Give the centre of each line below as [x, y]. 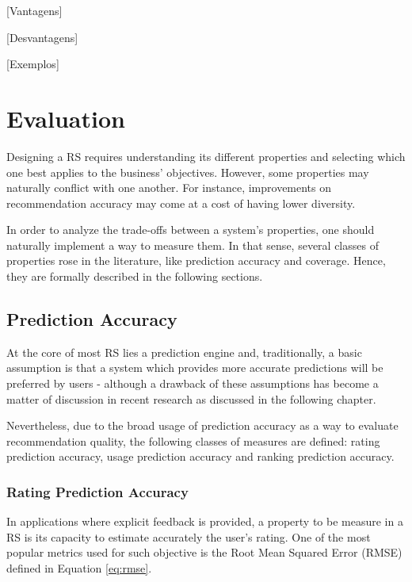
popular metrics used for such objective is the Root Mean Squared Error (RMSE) [204, 552]
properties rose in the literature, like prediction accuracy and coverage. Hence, [196, 260]
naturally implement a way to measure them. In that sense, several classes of [193, 245]
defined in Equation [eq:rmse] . [79, 568]
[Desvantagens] [42, 37]
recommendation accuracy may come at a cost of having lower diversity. [181, 203]
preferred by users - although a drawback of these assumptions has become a [193, 383]
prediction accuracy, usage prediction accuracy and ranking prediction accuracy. [200, 456]
